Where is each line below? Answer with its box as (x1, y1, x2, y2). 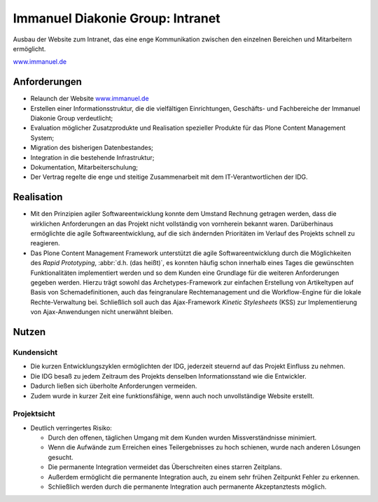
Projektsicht (13, 409, 55, 419)
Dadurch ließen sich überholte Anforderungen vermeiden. (30, 382, 197, 391)
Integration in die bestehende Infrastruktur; (30, 153, 155, 161)
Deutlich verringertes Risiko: (30, 423, 112, 432)
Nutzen (13, 326, 45, 338)
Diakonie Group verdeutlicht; (30, 114, 113, 123)
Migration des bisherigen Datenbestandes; (30, 144, 154, 152)
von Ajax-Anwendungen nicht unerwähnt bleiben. (30, 308, 174, 316)
